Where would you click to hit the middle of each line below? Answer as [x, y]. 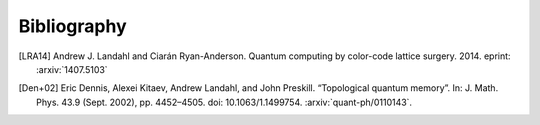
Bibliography [72, 26]
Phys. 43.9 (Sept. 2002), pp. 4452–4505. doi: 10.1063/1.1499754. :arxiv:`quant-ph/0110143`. [224, 102]
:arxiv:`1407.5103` [72, 69]
